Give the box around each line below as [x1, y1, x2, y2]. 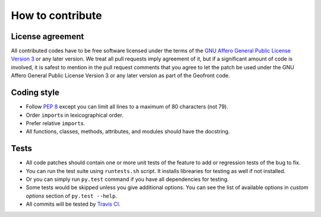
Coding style [11, 88, 59, 98]
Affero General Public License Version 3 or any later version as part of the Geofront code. [11, 72, 230, 79]
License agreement [11, 31, 84, 42]
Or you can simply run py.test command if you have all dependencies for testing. [26, 175, 229, 183]
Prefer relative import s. [26, 119, 86, 127]
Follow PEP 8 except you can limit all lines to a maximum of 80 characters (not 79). [26, 103, 228, 110]
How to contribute [11, 9, 102, 22]
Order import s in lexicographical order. [26, 111, 124, 119]
